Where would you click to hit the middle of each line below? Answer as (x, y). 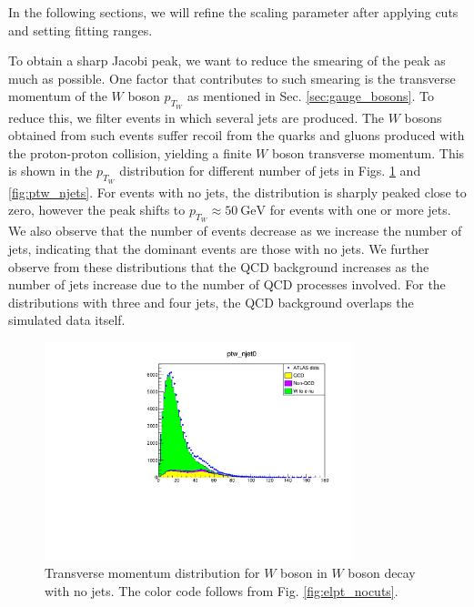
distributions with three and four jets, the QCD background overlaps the (211, 302)
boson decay (382, 573)
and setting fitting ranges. (81, 30)
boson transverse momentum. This (368, 152)
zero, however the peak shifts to (97, 210)
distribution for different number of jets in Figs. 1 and (270, 171)
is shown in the (50, 171)
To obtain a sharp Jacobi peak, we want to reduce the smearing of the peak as (227, 61)
